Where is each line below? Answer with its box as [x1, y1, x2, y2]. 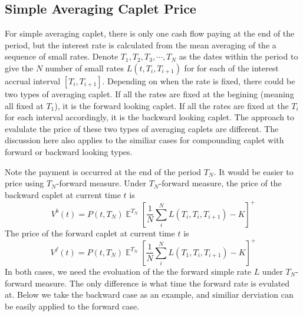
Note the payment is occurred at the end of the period [5, 165, 202, 177]
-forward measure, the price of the [159, 177, 282, 189]
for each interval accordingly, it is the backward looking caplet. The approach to [5, 111, 295, 123]
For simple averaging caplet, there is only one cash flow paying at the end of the [5, 27, 295, 39]
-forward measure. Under [56, 177, 147, 189]
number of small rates [45, 61, 124, 74]
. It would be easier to [213, 165, 294, 177]
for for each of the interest [184, 61, 279, 74]
